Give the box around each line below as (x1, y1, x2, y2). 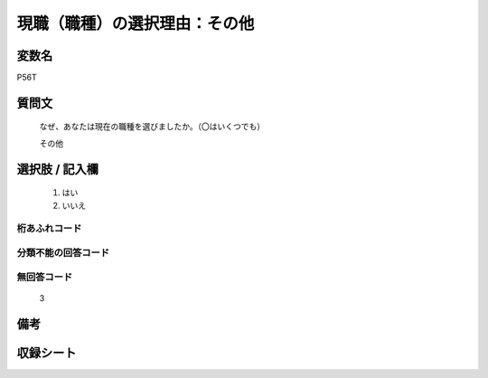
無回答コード (16, 270, 73, 283)
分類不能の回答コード (16, 246, 110, 259)
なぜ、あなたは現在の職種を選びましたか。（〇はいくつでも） (39, 121, 266, 132)
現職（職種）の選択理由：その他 (16, 14, 255, 33)
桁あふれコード (16, 222, 82, 235)
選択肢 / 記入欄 (16, 161, 99, 176)
